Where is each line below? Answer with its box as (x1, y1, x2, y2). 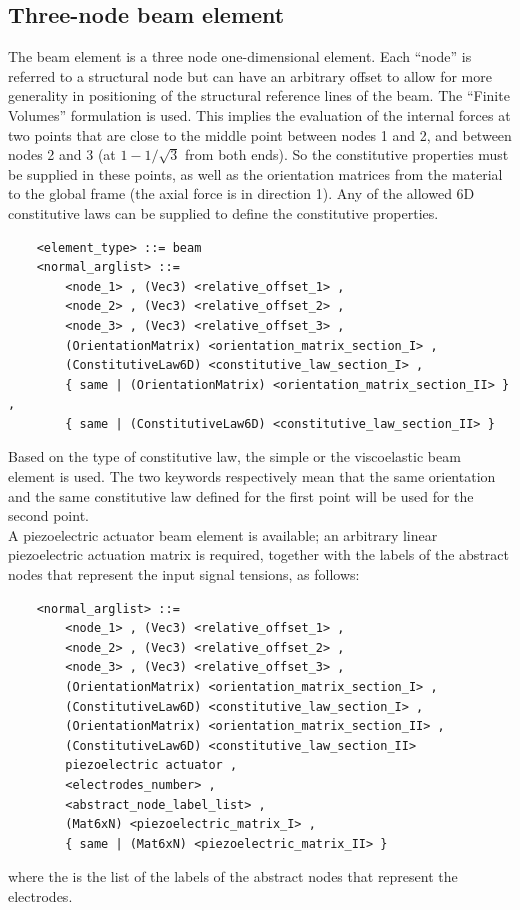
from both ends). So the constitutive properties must (185, 144, 509, 165)
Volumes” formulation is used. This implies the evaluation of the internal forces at (8, 104, 511, 125)
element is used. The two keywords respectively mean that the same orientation (8, 466, 496, 487)
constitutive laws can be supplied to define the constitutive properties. (8, 202, 439, 223)
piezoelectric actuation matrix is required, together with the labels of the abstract (8, 544, 509, 565)
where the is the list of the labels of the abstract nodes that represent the (8, 866, 458, 887)
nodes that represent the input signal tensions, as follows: (8, 564, 360, 585)
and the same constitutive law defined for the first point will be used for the (8, 485, 474, 506)
